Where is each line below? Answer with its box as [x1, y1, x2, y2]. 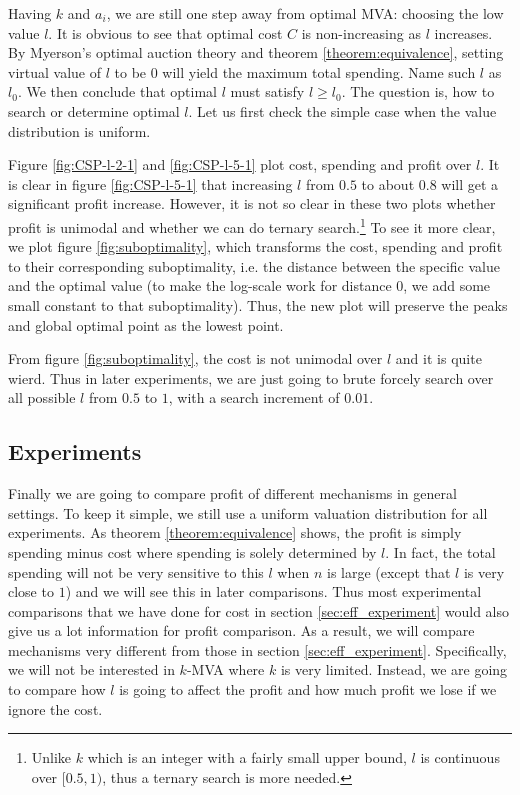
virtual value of [8, 61, 102, 82]
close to [8, 581, 54, 602]
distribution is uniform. [8, 120, 151, 141]
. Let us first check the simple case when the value [188, 100, 497, 121]
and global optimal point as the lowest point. [8, 314, 284, 335]
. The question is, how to [341, 81, 495, 102]
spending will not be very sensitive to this [8, 561, 264, 582]
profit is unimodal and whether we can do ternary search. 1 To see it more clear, [8, 213, 496, 237]
